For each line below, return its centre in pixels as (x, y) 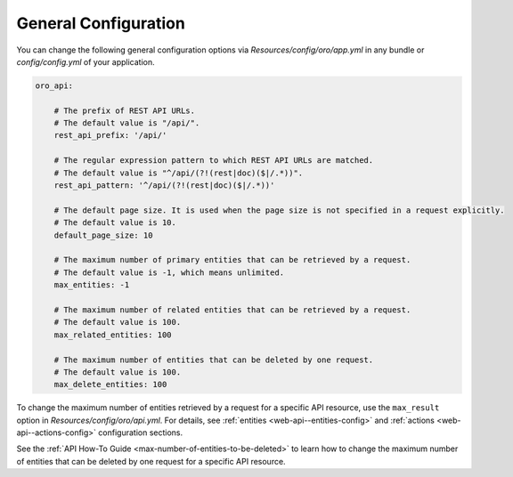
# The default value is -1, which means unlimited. (169, 272)
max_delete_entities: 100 (110, 384)
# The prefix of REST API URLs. (125, 110)
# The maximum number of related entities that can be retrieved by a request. (232, 310)
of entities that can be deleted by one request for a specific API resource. (151, 461)
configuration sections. (140, 433)
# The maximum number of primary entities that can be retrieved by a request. (232, 260)
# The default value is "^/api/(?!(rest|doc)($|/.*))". (179, 173)
